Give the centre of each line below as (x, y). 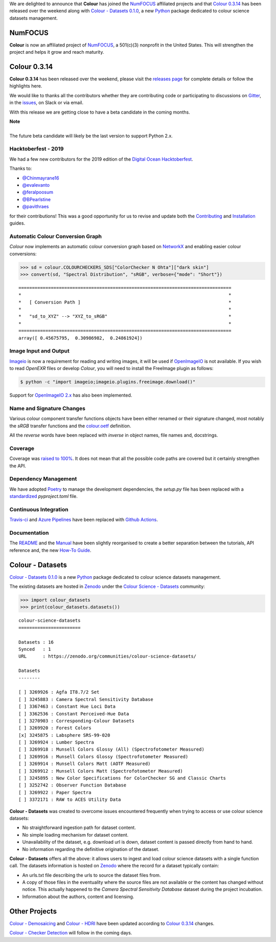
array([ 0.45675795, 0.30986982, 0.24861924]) (80, 338)
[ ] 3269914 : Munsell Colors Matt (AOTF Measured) (85, 764)
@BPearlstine (37, 199)
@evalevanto (36, 185)
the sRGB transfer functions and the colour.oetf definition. (70, 426)
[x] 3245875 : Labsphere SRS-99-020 (64, 735)
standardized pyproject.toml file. (43, 496)
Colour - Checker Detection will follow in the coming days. (71, 933)
